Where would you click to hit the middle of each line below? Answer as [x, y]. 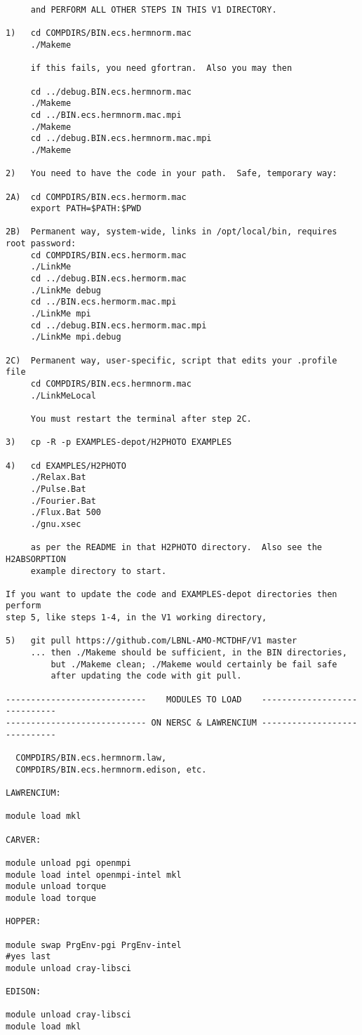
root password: [41, 244]
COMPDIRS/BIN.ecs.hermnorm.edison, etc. [111, 769]
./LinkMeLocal [63, 395]
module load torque [51, 898]
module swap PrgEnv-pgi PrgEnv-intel [94, 945]
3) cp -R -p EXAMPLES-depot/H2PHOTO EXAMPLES [119, 442]
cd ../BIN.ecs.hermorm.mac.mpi [103, 302]
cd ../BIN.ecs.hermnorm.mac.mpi [106, 115]
